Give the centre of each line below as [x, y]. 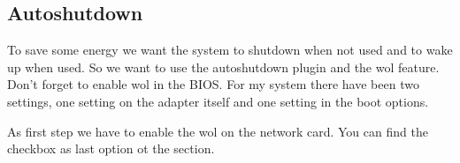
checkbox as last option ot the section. [111, 148]
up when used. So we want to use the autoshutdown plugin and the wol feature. [223, 67]
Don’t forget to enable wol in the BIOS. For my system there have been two [213, 84]
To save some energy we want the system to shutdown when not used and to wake [230, 50]
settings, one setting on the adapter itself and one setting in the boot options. [218, 101]
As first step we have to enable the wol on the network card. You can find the [218, 131]
